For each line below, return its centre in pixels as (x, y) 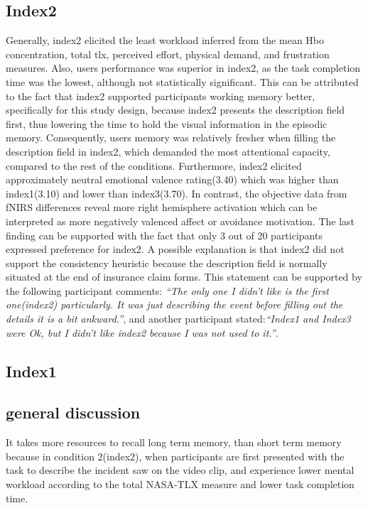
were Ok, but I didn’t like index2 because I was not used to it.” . (142, 332)
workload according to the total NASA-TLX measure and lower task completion (180, 484)
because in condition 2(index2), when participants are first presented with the (175, 456)
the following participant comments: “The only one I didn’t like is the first (167, 290)
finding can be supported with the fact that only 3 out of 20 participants (164, 235)
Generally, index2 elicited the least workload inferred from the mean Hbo (165, 40)
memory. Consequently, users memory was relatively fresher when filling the (171, 137)
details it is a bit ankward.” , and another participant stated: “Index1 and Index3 (178, 319)
